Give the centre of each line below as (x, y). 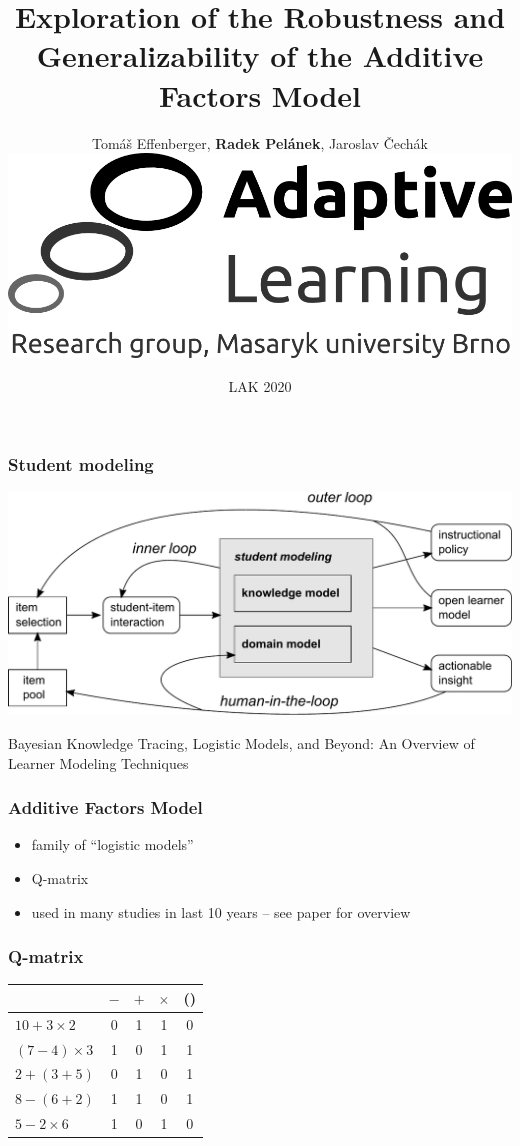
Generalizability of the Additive (260, 55)
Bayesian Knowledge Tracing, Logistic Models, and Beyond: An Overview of (241, 742)
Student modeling (81, 463)
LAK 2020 (260, 386)
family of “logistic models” (112, 844)
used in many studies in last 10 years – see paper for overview (221, 911)
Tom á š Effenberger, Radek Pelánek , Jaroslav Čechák (260, 142)
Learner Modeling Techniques (98, 762)
